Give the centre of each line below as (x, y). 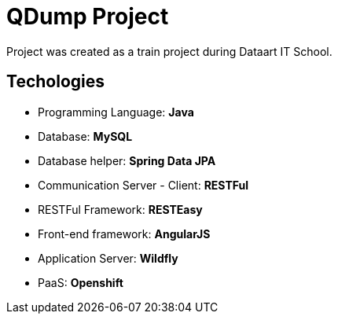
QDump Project (88, 17)
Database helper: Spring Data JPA (127, 160)
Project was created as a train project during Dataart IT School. (169, 51)
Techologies (55, 82)
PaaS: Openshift (81, 282)
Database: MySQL (85, 136)
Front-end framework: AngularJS (124, 234)
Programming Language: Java (116, 112)
